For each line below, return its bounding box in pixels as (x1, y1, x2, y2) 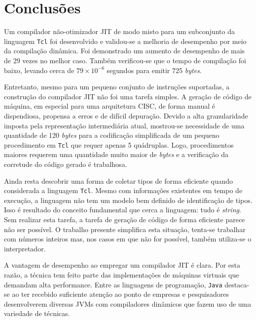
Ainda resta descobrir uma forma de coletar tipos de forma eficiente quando (4, 175, 233, 186)
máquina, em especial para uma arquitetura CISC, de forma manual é (4, 101, 216, 111)
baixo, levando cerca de (4, 65, 74, 75)
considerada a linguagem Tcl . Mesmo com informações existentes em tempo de (4, 185, 243, 196)
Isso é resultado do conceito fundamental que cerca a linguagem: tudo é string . (4, 204, 241, 215)
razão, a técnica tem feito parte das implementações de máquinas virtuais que (4, 269, 239, 280)
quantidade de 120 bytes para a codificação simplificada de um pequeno (4, 130, 219, 140)
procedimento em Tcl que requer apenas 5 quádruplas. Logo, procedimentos (4, 139, 234, 150)
